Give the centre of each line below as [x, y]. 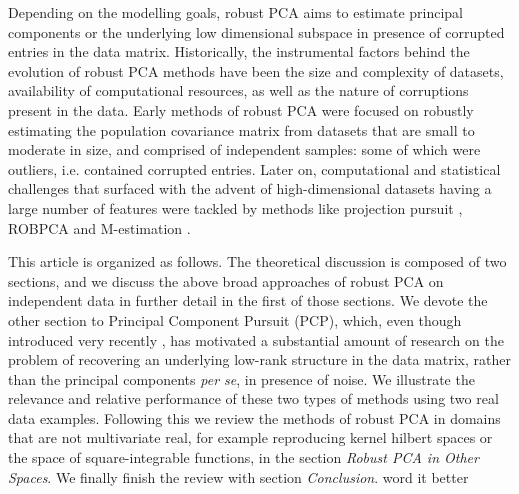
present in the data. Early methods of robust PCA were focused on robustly [241, 109]
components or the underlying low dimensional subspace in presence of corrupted [256, 31]
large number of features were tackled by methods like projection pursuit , [235, 207]
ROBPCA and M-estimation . [99, 227]
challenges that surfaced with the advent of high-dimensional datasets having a [250, 188]
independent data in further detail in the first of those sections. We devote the [248, 300]
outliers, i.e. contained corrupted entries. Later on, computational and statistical [254, 168]
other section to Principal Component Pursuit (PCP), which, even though [235, 319]
